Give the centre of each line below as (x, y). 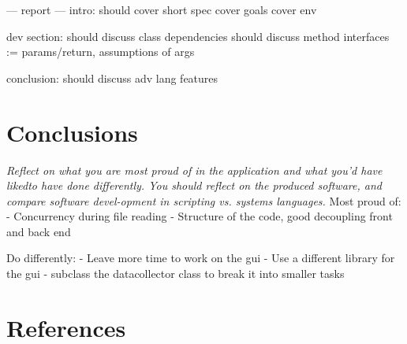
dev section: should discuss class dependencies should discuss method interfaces (198, 36)
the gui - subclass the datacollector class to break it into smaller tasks (175, 274)
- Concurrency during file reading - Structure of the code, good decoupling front (200, 216)
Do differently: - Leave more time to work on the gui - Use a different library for (201, 258)
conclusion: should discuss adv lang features (112, 78)
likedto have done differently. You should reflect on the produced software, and (194, 185)
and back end (39, 231)
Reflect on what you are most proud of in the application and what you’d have (194, 170)
